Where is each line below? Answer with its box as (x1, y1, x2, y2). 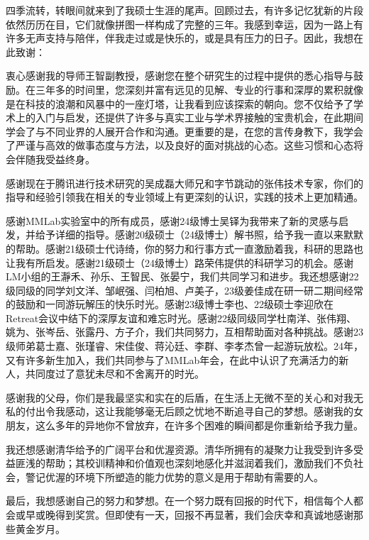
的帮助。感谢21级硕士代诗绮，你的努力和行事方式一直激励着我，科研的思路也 (6, 241, 363, 255)
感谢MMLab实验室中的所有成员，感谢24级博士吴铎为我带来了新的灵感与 (6, 213, 339, 228)
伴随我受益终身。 (15, 151, 95, 166)
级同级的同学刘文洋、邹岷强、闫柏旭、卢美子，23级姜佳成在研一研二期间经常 (6, 282, 363, 297)
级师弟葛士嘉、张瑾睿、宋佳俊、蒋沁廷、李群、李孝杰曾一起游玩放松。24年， (6, 338, 363, 353)
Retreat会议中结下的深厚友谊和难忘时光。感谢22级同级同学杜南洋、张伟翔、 (6, 310, 357, 325)
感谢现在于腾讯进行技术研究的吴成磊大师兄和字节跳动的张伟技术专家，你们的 (6, 175, 363, 190)
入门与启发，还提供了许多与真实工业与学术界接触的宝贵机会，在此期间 (35, 110, 363, 125)
